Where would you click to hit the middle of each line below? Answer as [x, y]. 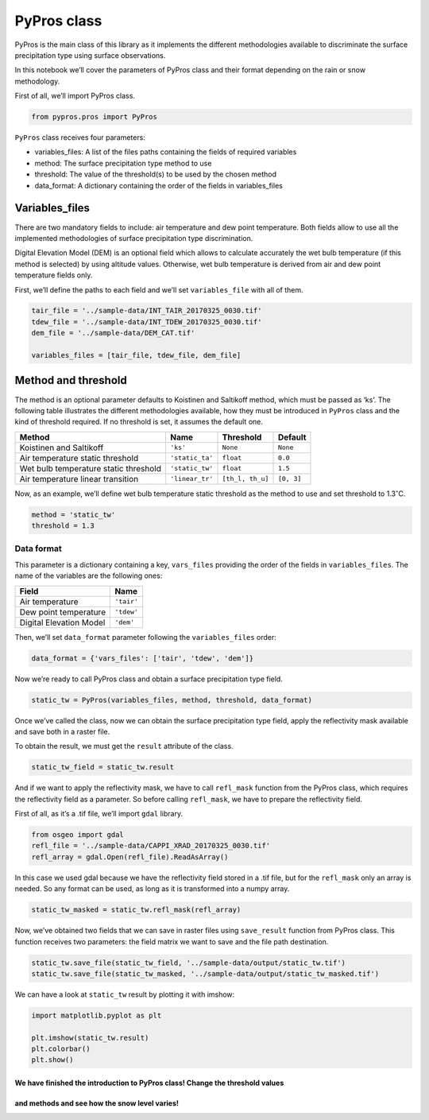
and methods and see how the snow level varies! [97, 1103]
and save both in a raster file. [62, 731]
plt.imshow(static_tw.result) [90, 1038]
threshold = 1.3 [63, 526]
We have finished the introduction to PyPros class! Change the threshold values [149, 1083]
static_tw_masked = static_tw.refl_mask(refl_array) [136, 910]
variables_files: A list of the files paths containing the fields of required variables [166, 152]
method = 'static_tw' [73, 514]
